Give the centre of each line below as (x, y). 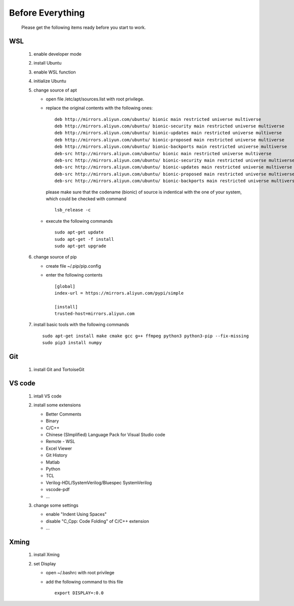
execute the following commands (79, 221)
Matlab (53, 462)
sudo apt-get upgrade (80, 246)
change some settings (56, 505)
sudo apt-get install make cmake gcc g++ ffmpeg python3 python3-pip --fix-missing (146, 336)
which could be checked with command (86, 199)
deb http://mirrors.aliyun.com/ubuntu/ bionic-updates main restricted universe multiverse (168, 133)
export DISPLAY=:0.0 (79, 593)
